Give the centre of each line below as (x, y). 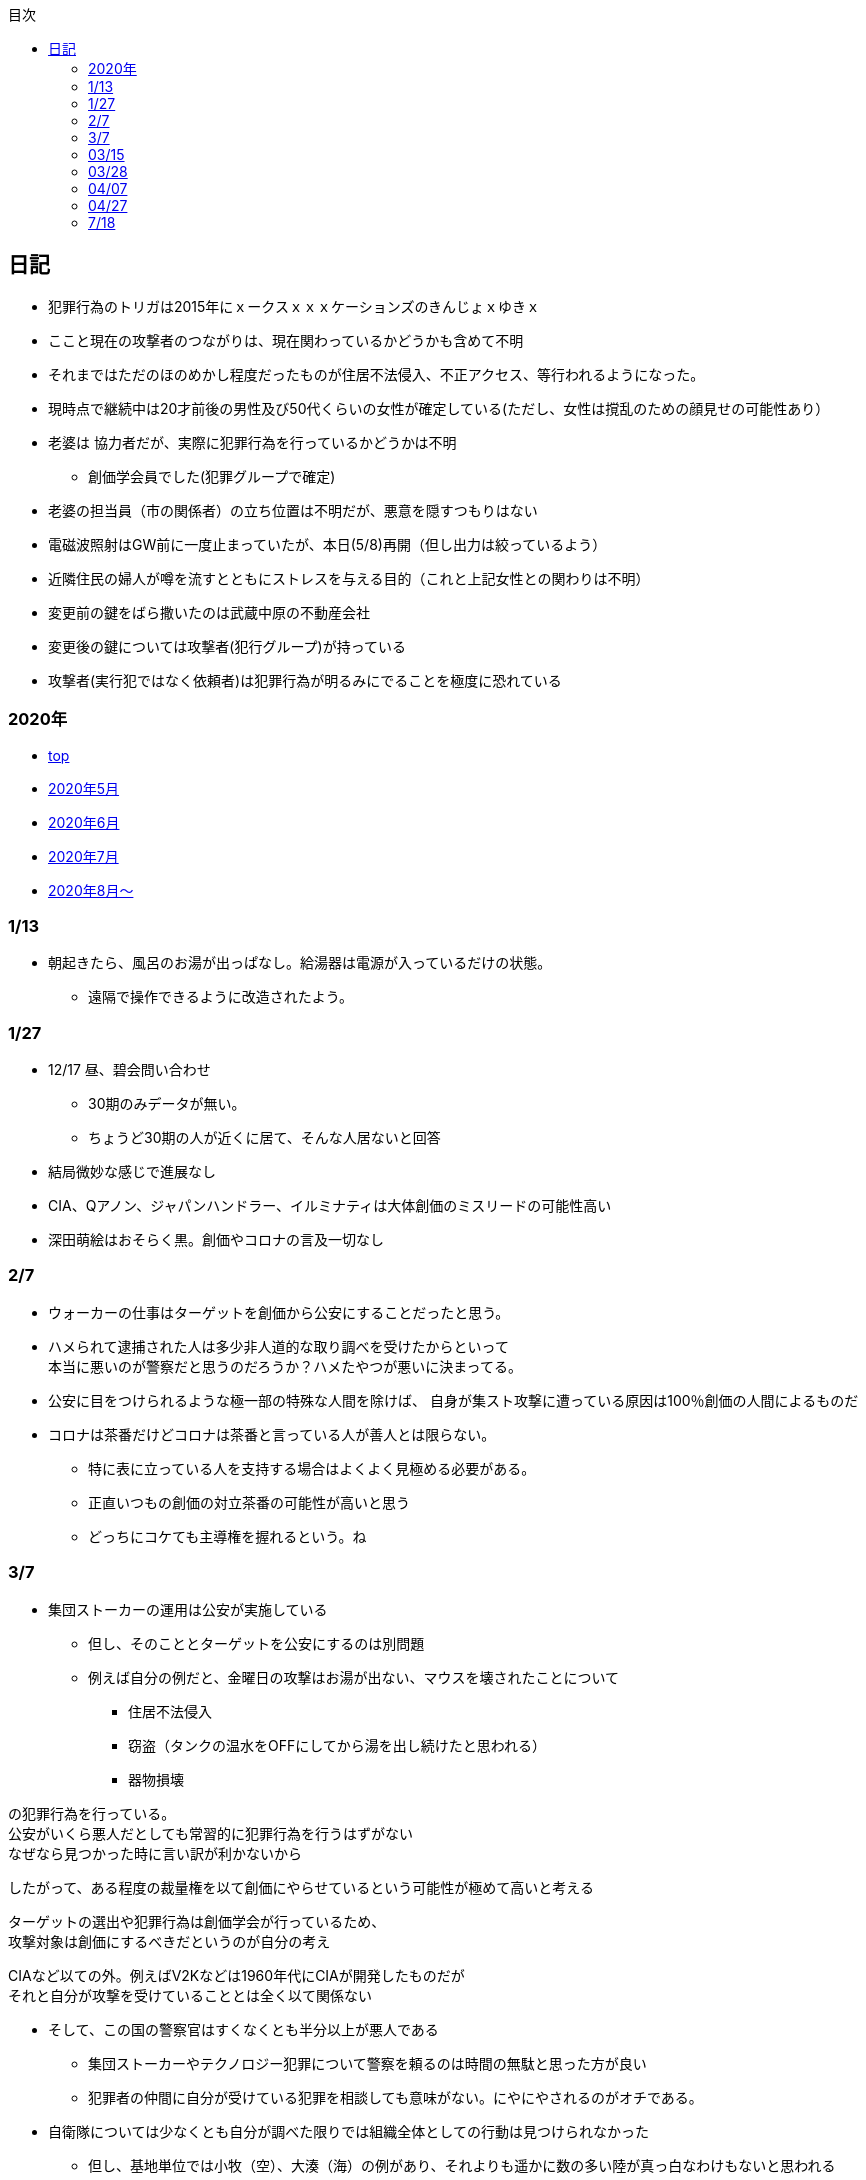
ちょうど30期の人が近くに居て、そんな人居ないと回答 (264, 1138)
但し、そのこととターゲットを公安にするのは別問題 (256, 1643)
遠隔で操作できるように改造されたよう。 (220, 997)
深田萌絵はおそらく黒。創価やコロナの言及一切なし (216, 1240)
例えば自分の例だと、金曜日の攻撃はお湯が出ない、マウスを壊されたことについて (354, 1677)
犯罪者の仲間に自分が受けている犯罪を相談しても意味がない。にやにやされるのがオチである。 (395, 2097)
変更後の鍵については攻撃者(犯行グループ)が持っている (227, 646)
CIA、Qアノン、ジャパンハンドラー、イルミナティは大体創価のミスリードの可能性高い (330, 1206)
